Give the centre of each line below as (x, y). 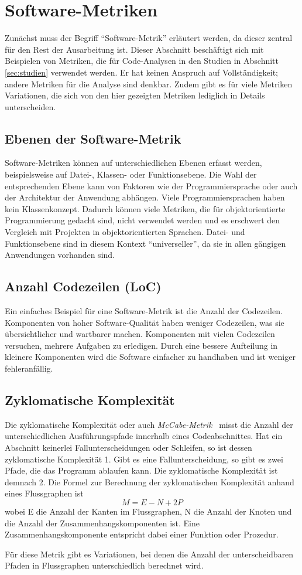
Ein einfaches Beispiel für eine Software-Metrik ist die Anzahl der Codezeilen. (144, 311)
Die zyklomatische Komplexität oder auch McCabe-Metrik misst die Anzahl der (149, 424)
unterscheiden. (30, 106)
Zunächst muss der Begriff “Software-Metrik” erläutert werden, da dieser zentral (149, 38)
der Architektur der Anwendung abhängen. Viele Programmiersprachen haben (145, 197)
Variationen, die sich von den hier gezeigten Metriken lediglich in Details (135, 95)
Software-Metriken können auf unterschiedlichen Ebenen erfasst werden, (133, 163)
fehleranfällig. (29, 368)
